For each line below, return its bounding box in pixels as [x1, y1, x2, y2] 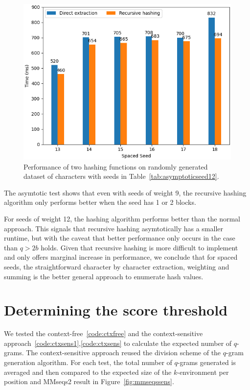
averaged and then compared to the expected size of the [4, 366, 172, 377]
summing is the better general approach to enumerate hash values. [4, 271, 204, 281]
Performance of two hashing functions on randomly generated [23, 161, 208, 171]
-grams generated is [177, 357, 236, 367]
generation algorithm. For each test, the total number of [4, 357, 172, 367]
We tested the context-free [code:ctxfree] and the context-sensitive [4, 328, 203, 339]
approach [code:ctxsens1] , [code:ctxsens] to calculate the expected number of [4, 338, 232, 348]
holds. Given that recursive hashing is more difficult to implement [41, 242, 238, 252]
